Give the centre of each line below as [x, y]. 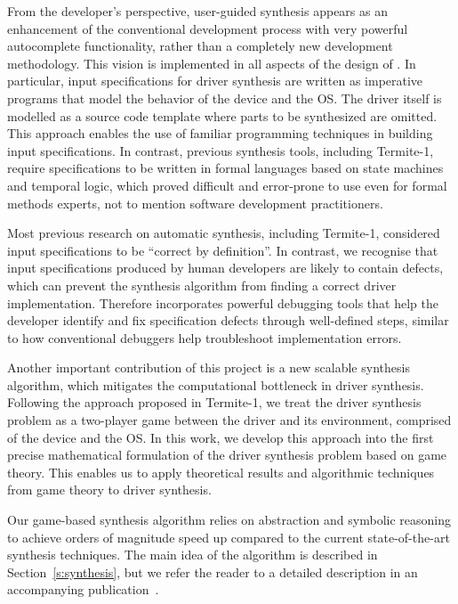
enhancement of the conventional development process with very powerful [208, 28]
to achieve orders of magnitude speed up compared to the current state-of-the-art [229, 537]
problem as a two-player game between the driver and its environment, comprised [229, 420]
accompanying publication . [83, 589]
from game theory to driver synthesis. [109, 490]
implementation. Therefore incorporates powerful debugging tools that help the [223, 302]
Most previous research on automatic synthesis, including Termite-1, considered [224, 233]
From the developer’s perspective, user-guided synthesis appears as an [197, 11]
